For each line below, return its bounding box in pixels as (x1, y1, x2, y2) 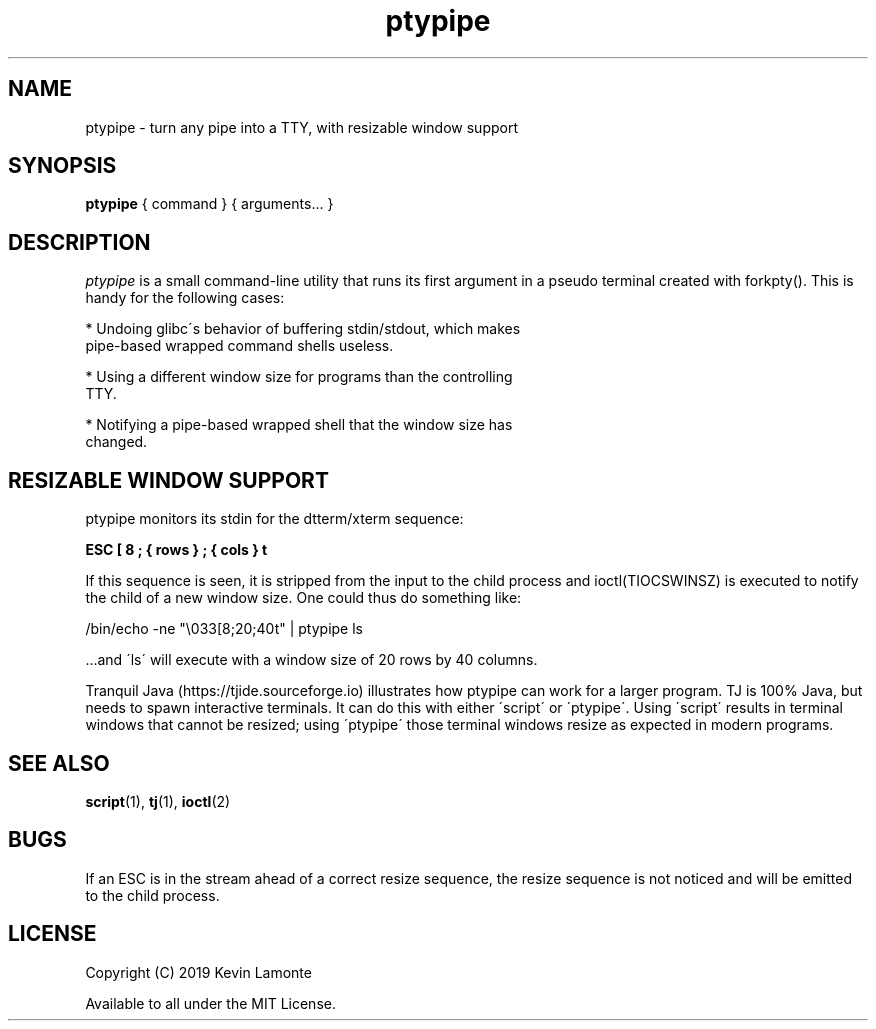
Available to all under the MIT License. (85, 994, 336, 1012)
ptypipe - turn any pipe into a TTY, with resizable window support (85, 118, 518, 136)
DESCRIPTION (8, 229, 151, 255)
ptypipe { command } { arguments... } (85, 195, 334, 213)
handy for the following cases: (85, 289, 285, 307)
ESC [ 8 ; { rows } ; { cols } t (85, 541, 268, 559)
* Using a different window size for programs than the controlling (85, 368, 513, 386)
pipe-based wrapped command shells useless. (85, 337, 394, 355)
